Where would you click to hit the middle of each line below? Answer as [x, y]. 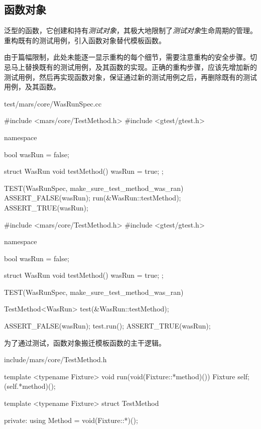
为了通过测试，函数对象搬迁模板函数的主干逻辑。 [85, 342]
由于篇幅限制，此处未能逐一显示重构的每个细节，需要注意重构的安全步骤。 [127, 57]
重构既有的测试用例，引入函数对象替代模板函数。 [85, 40]
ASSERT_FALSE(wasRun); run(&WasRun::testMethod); [93, 198]
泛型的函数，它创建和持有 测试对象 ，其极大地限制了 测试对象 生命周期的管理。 [130, 30]
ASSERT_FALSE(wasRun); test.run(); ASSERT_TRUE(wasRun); [107, 326]
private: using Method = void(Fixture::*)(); [71, 420]
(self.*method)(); [30, 386]
